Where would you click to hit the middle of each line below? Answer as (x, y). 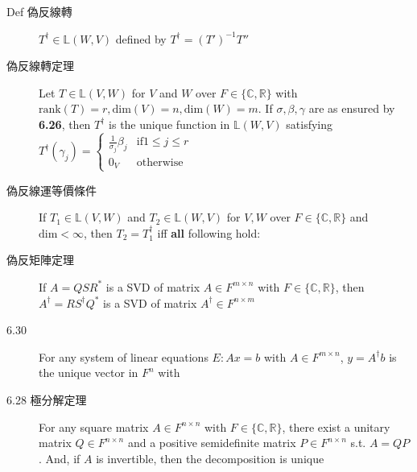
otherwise (160, 162)
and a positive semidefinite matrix (212, 443)
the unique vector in (89, 373)
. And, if (60, 458)
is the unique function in (169, 124)
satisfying (309, 124)
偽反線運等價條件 (52, 190)
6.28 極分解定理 (47, 399)
